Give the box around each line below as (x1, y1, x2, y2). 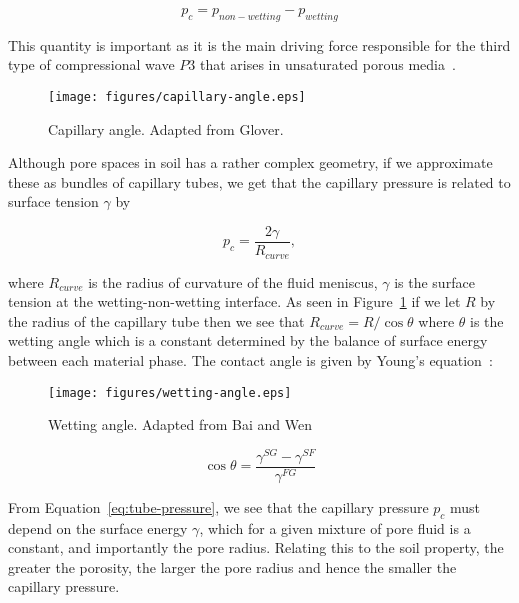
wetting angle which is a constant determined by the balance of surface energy (8, 330, 488, 351)
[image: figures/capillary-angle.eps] (48, 89, 306, 104)
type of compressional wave (8, 54, 175, 75)
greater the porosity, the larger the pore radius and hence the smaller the (8, 556, 457, 577)
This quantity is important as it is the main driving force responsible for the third (8, 34, 511, 55)
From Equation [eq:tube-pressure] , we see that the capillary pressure (8, 496, 429, 517)
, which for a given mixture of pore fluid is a (199, 517, 471, 538)
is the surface (394, 271, 475, 292)
